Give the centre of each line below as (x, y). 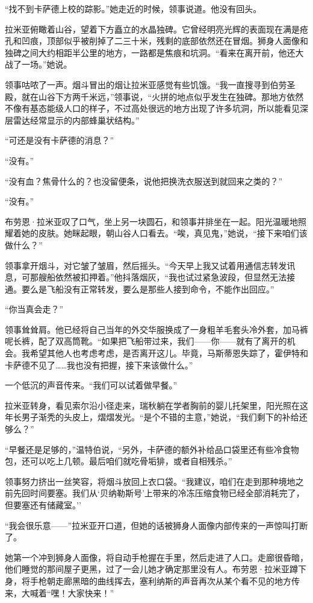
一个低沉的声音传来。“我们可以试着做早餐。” (91, 385)
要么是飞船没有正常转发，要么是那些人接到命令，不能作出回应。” (148, 289)
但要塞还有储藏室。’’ (43, 505)
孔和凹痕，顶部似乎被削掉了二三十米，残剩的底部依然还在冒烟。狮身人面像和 (156, 41)
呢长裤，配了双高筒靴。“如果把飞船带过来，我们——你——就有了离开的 (146, 341)
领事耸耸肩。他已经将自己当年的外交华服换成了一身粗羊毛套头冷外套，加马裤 (156, 329)
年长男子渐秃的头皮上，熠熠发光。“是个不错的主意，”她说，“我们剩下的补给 (152, 417)
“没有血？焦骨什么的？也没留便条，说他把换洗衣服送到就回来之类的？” (144, 181)
